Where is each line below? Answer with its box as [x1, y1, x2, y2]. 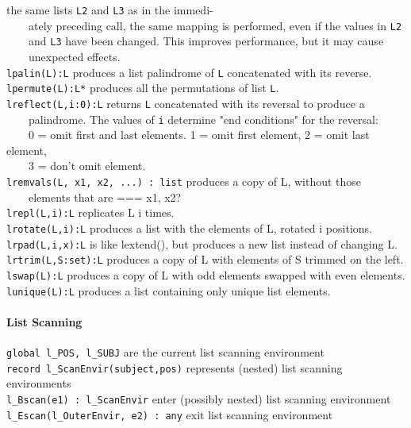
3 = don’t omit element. [28, 157, 146, 174]
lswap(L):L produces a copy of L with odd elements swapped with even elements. [6, 266, 405, 283]
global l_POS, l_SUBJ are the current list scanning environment [6, 343, 325, 360]
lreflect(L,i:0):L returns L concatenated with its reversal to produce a [6, 94, 365, 111]
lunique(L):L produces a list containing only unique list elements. [6, 282, 331, 299]
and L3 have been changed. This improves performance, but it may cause [28, 33, 384, 49]
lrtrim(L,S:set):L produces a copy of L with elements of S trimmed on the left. [6, 251, 404, 268]
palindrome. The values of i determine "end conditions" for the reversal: [28, 110, 378, 127]
